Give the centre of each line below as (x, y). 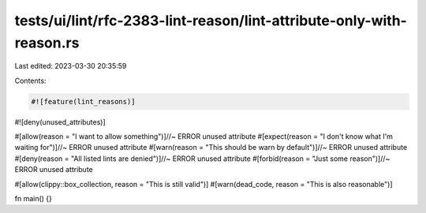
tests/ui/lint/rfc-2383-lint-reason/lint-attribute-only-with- (211, 21)
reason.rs (47, 43)
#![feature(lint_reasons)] (83, 101)
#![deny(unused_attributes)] (60, 121)
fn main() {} (34, 199)
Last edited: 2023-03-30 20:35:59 (71, 66)
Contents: (30, 80)
